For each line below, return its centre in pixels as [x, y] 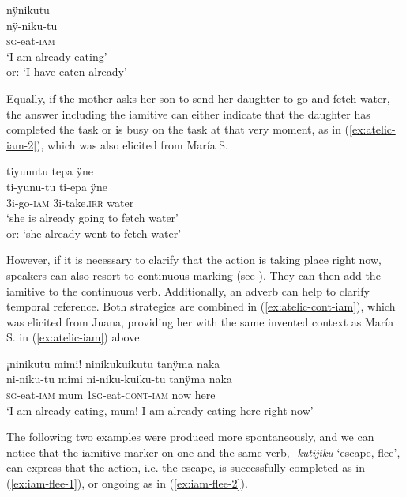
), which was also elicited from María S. [132, 144]
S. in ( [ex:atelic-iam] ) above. [75, 337]
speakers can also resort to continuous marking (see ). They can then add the [194, 275]
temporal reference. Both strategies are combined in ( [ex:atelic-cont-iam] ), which [201, 306]
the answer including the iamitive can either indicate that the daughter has [188, 113]
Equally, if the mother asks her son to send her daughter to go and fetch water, [198, 98]
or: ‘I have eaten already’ [67, 72]
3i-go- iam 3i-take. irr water [70, 202]
